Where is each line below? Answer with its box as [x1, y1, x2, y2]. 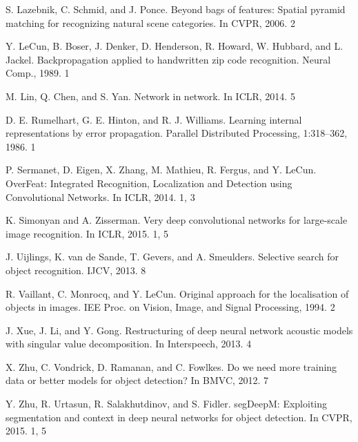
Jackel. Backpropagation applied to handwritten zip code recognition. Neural [6, 52, 331, 66]
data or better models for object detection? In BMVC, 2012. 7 [6, 373, 269, 387]
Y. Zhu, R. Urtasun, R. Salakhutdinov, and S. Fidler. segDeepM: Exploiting [6, 396, 328, 411]
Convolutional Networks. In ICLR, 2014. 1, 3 [6, 189, 195, 204]
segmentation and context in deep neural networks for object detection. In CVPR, [6, 410, 352, 424]
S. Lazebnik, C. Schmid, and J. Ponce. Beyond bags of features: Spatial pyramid [6, 2, 346, 16]
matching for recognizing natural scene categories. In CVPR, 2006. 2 [6, 15, 295, 30]
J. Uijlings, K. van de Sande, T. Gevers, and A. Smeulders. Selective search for [6, 249, 339, 264]
